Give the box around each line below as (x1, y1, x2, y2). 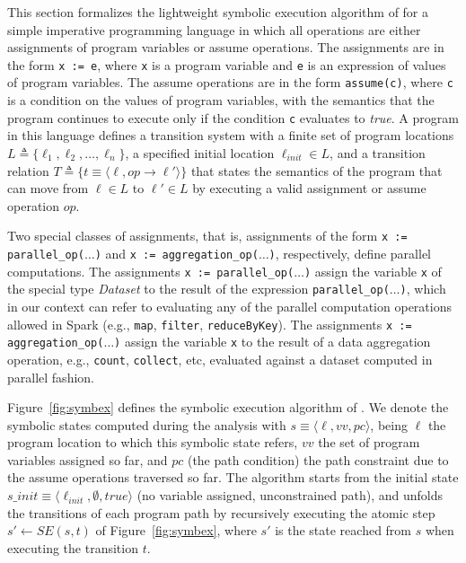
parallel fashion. (7, 367, 94, 386)
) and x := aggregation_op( (94, 243, 259, 262)
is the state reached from (275, 521, 412, 540)
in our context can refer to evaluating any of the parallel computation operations (7, 296, 452, 315)
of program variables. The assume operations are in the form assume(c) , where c (7, 73, 453, 92)
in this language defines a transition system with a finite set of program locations (7, 126, 454, 145)
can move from (7, 179, 89, 198)
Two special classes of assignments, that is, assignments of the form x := (7, 226, 408, 245)
